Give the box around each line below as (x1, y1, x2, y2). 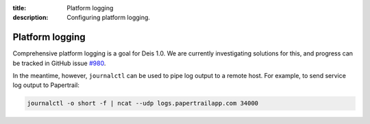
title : (12, 4, 27, 12)
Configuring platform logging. (66, 14, 151, 22)
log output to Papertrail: (12, 81, 80, 89)
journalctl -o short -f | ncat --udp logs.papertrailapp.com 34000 (27, 99, 259, 108)
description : (12, 14, 49, 22)
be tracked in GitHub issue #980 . (12, 59, 106, 67)
